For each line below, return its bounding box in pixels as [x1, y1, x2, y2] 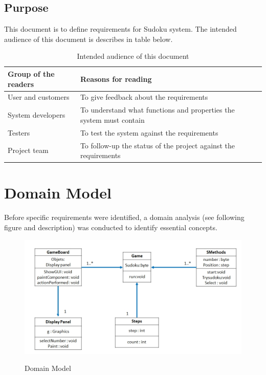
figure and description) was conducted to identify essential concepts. [4, 222, 217, 232]
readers [8, 78, 34, 89]
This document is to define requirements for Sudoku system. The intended [4, 24, 237, 34]
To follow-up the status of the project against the [80, 140, 235, 150]
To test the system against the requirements [80, 127, 218, 138]
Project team [8, 145, 49, 156]
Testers [8, 127, 30, 138]
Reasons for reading [80, 73, 152, 84]
